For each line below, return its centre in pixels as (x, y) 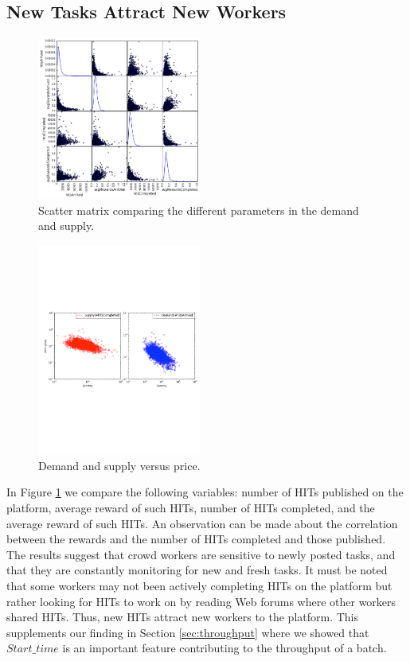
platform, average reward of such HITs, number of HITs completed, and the (191, 507)
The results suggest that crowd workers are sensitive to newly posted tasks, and (201, 554)
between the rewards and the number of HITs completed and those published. (196, 539)
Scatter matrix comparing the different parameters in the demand (199, 210)
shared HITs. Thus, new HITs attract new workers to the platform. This (183, 617)
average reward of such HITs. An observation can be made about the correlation (202, 523)
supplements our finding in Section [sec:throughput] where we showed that (188, 632)
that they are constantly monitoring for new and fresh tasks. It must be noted (197, 570)
